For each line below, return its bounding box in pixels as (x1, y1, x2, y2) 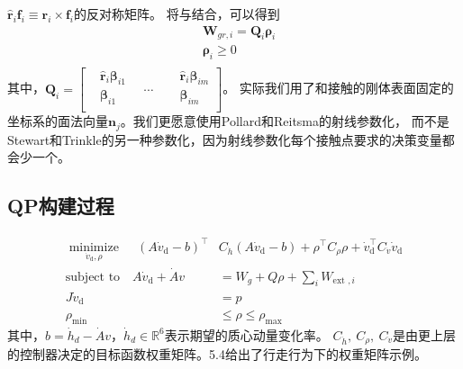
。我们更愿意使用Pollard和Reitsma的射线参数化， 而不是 (120, 112, 449, 130)
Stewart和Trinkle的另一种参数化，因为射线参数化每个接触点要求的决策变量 (7, 130, 442, 148)
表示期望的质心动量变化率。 (164, 325, 329, 344)
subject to (65, 270, 121, 283)
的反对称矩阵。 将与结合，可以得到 (74, 4, 280, 22)
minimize (68, 240, 119, 254)
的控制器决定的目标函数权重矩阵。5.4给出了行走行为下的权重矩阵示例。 (7, 345, 427, 364)
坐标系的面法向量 (7, 112, 108, 130)
